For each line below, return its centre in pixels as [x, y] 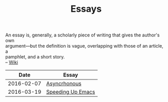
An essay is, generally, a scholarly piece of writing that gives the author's [82, 35]
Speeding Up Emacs [70, 92]
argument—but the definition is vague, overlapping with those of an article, [85, 46]
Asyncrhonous [64, 84]
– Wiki [12, 63]
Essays [86, 9]
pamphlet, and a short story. [35, 57]
